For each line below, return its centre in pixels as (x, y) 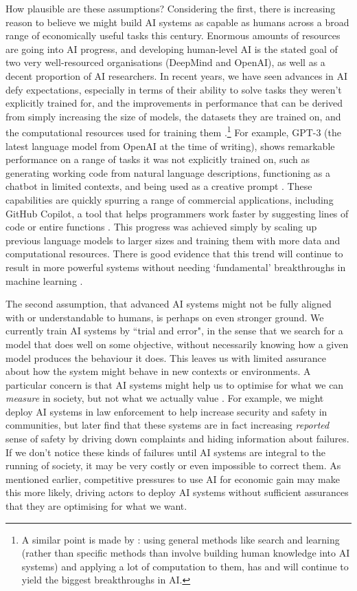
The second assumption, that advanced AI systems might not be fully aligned (169, 304)
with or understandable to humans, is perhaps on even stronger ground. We (165, 317)
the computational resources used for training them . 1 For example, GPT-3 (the (174, 131)
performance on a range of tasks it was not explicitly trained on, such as (158, 159)
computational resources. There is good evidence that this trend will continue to (174, 254)
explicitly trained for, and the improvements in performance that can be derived (174, 103)
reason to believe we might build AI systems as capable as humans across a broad (177, 22)
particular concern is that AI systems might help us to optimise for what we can (175, 384)
